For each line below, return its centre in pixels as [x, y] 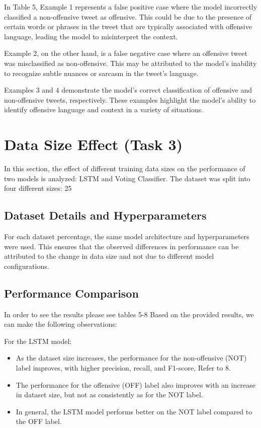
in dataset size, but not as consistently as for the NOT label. [109, 395]
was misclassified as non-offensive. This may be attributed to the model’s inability [130, 63]
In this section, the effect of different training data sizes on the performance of [125, 168]
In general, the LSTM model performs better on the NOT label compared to [134, 411]
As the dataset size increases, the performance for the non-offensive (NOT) [131, 358]
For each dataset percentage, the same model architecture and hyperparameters [127, 236]
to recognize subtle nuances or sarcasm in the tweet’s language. [101, 73]
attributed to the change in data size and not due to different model [109, 256]
